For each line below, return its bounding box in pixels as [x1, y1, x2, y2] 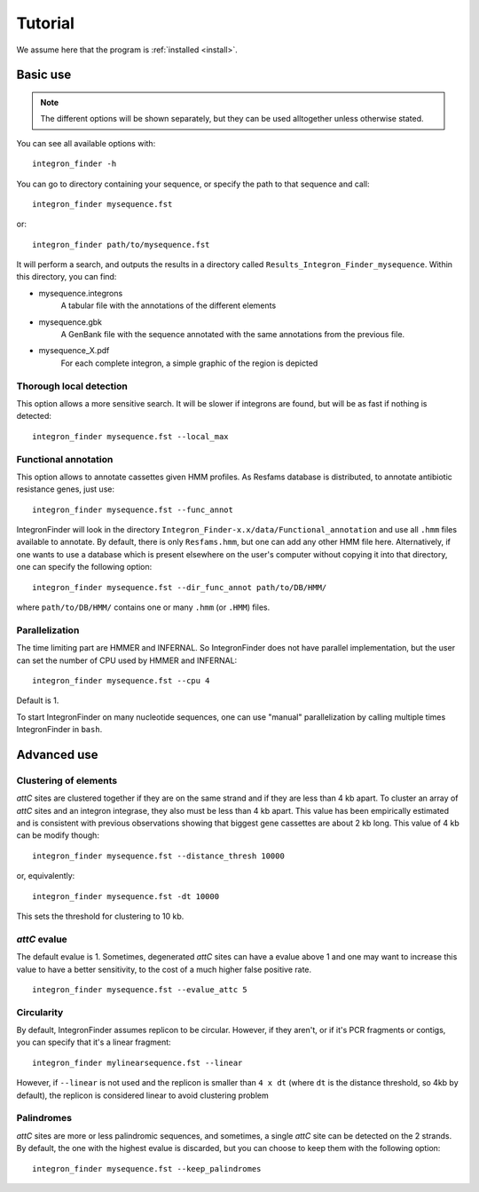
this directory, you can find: [16, 272, 117, 282]
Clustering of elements [16, 774, 118, 786]
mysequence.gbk [38, 316, 102, 328]
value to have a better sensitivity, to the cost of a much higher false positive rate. [16, 964, 312, 975]
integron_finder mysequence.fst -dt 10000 [32, 891, 220, 901]
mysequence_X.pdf [38, 345, 110, 356]
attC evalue [16, 933, 68, 945]
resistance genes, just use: [16, 484, 115, 494]
